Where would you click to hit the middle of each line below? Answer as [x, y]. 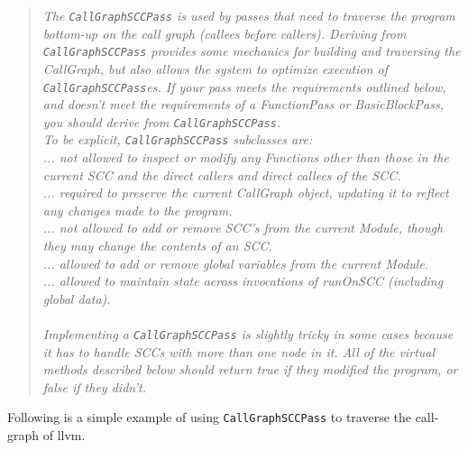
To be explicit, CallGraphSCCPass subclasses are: [178, 139]
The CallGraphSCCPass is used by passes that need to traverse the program [249, 15]
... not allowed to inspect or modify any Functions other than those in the [246, 157]
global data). [77, 298]
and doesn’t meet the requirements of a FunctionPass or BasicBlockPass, [243, 104]
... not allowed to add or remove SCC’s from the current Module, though [243, 228]
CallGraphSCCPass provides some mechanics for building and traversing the [252, 51]
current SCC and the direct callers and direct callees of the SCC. [222, 174]
